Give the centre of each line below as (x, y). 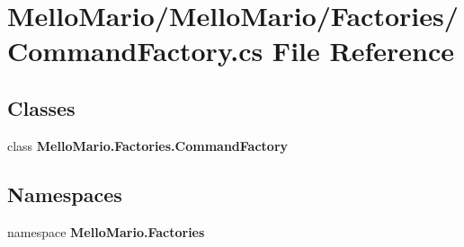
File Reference (363, 51)
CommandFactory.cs (135, 51)
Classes (41, 107)
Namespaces (65, 194)
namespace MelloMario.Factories (106, 231)
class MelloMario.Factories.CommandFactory (148, 145)
